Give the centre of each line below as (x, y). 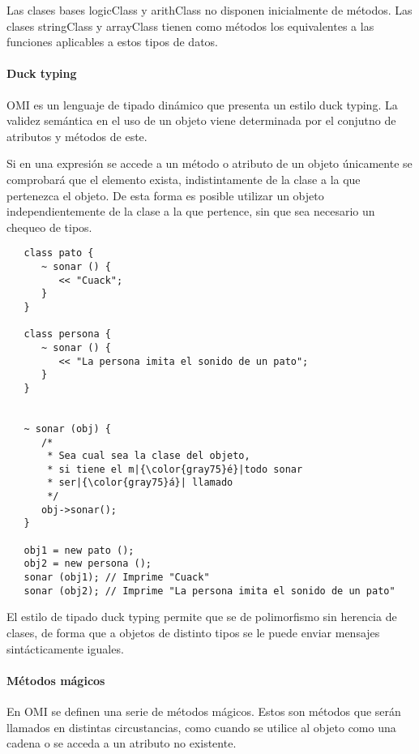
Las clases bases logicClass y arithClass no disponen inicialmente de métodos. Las (209, 10)
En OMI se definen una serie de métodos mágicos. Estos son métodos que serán (204, 711)
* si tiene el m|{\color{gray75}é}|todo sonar (175, 469)
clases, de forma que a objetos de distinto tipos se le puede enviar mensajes (193, 632)
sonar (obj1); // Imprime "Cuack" (117, 578)
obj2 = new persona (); (88, 564)
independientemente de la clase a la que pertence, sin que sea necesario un (191, 211)
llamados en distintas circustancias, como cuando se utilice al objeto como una (201, 727)
